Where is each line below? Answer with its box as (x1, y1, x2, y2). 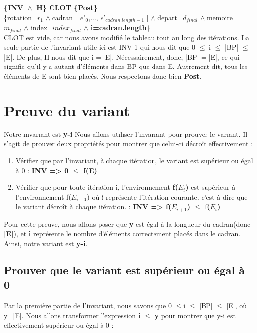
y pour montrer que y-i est (154, 310, 236, 320)
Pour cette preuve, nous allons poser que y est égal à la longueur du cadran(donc (4, 218, 251, 229)
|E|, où (226, 300, 247, 310)
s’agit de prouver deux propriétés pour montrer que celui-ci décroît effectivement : (4, 138, 253, 149)
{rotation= (4, 12, 37, 22)
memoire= (206, 12, 238, 22)
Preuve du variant (4, 100, 130, 120)
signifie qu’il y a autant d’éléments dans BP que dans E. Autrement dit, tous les (4, 61, 248, 71)
